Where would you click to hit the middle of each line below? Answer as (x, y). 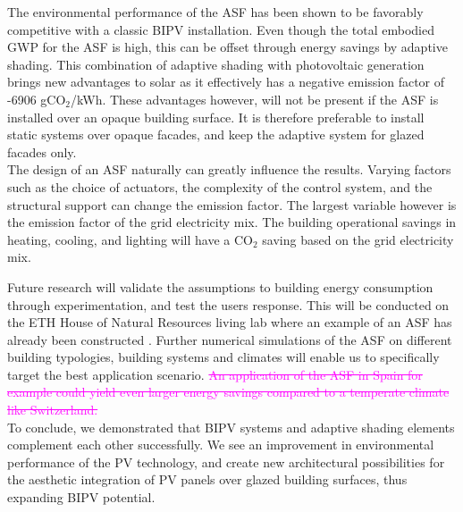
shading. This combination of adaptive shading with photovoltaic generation (216, 64)
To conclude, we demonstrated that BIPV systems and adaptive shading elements (231, 427)
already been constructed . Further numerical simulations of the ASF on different (230, 339)
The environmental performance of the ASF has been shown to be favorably (215, 12)
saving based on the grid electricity (358, 239)
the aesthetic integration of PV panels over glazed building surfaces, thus (207, 479)
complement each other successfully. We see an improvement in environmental (221, 445)
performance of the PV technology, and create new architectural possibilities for (226, 462)
